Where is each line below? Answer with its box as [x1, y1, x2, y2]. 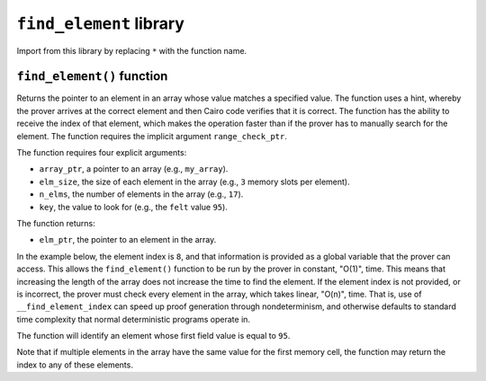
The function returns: [16, 217, 95, 228]
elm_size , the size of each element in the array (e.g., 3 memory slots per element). [39, 176, 350, 187]
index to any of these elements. [16, 359, 134, 370]
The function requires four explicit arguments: [16, 147, 187, 158]
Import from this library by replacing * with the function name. [16, 45, 247, 56]
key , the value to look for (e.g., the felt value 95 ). [39, 201, 229, 212]
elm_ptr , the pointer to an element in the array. [39, 235, 217, 245]
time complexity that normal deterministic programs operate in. [16, 314, 251, 324]
